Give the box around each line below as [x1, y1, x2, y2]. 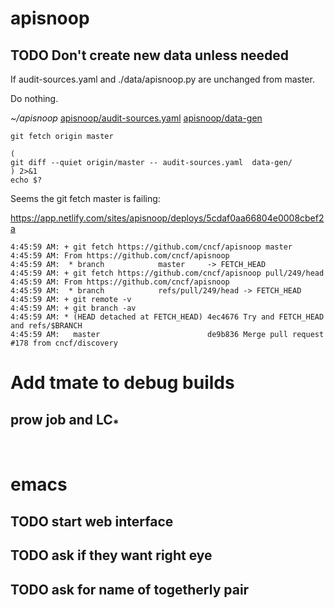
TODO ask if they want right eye [10, 547, 213, 564]
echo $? [10, 175, 43, 185]
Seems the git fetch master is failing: [10, 193, 161, 204]
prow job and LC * [10, 411, 120, 431]
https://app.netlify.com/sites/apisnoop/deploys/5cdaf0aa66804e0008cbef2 [10, 212, 325, 224]
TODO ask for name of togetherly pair [10, 581, 250, 598]
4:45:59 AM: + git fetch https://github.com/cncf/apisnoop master [10, 242, 293, 252]
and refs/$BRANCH [10, 321, 83, 331]
